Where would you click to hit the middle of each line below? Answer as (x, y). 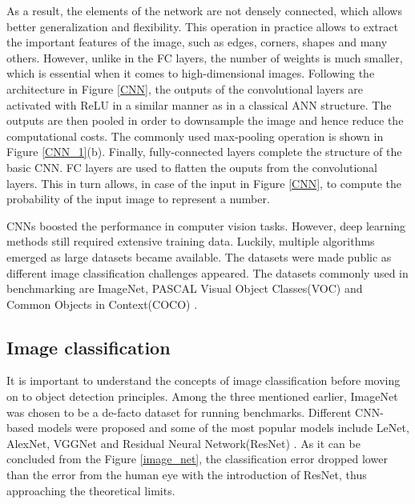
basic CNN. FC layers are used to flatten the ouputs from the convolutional (192, 167)
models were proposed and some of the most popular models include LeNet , (223, 428)
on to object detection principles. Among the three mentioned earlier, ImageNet (202, 396)
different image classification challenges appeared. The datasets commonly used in (207, 272)
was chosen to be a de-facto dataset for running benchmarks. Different (179, 412)
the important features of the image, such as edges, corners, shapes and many (197, 42)
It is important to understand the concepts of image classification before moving (203, 380)
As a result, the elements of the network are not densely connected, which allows (204, 10)
